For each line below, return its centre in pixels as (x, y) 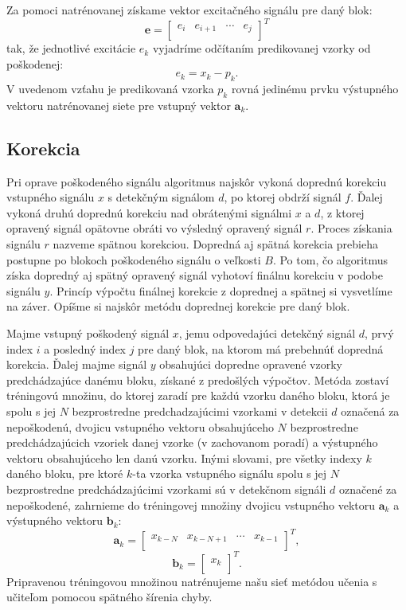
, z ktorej (342, 212)
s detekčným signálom (161, 197)
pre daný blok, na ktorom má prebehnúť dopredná (261, 348)
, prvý (379, 333)
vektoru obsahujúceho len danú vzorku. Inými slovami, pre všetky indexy (184, 457)
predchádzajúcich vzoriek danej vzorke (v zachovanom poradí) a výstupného (192, 442)
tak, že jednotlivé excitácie (71, 48)
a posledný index (85, 348)
